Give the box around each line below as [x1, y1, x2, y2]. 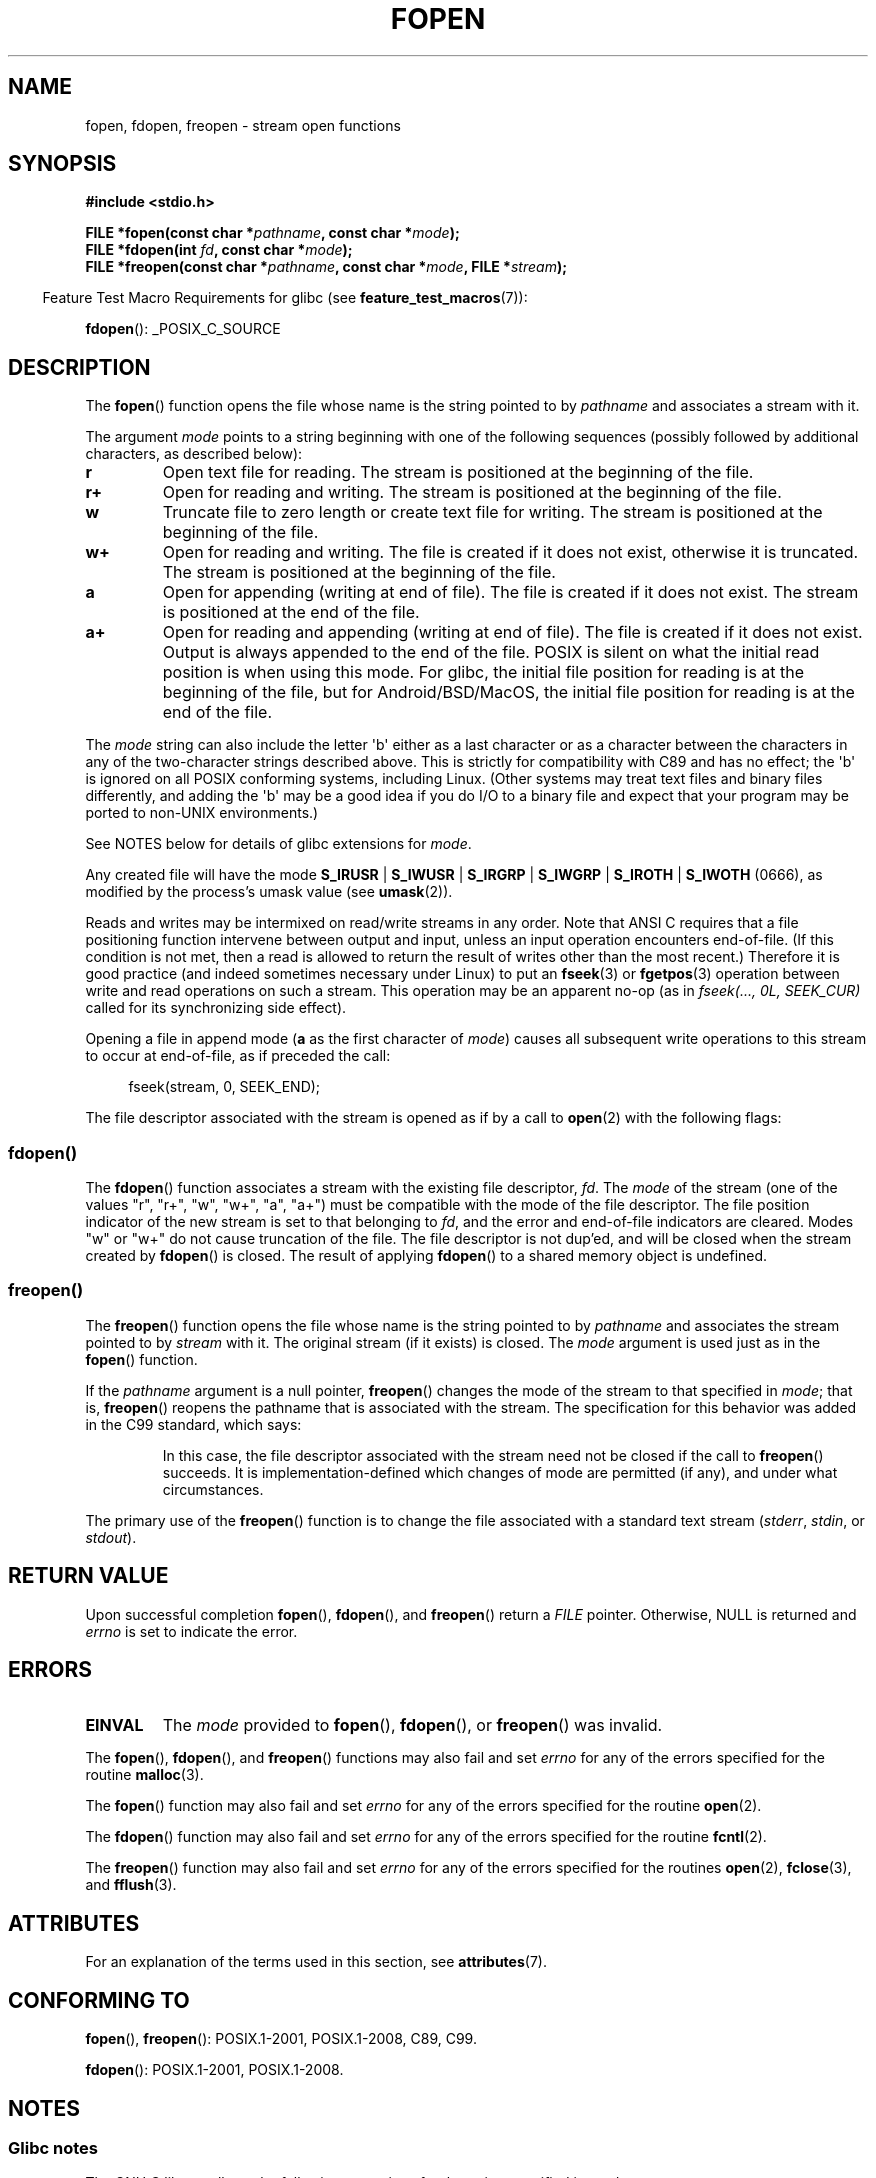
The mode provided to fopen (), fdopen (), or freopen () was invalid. [162, 1715, 663, 1736]
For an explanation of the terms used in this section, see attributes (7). [85, 1953, 547, 1971]
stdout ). [85, 1528, 137, 1546]
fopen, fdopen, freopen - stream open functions [85, 116, 401, 134]
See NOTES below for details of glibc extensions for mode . [85, 835, 472, 853]
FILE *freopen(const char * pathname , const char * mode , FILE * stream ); [85, 258, 567, 276]
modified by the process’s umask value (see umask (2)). [85, 883, 453, 901]
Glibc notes [8, 2138, 98, 2158]
